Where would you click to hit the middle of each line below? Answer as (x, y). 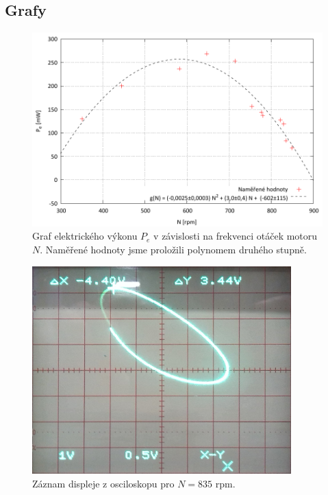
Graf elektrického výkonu (85, 236)
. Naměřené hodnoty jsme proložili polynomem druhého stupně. (173, 250)
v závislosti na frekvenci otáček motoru (236, 236)
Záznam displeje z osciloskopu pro (103, 483)
